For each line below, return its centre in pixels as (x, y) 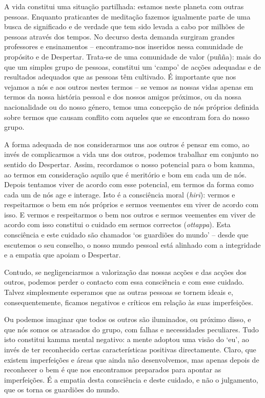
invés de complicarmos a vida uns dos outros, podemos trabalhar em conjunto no (131, 154)
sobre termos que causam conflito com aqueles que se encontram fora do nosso (127, 117)
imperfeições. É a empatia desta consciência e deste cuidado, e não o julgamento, (131, 379)
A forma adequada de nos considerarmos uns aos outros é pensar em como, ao (127, 144)
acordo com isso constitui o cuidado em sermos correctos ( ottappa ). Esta (117, 224)
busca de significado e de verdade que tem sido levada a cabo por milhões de (124, 26)
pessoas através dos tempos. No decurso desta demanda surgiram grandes (119, 36)
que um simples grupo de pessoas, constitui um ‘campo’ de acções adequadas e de (132, 66)
